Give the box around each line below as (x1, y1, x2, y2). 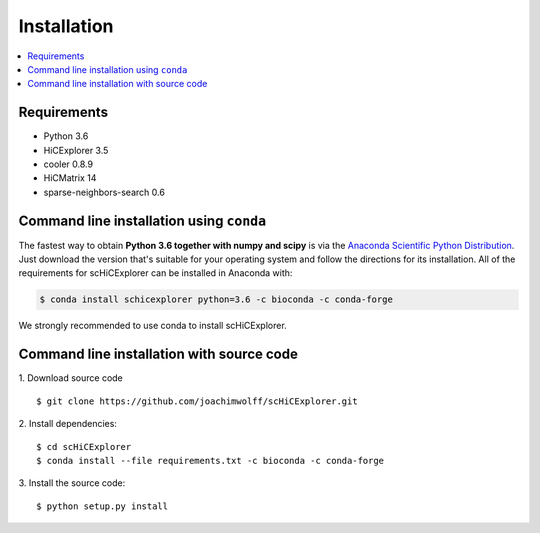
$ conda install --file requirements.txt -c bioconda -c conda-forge (36, 455, 385, 466)
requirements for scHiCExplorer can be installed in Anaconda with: (18, 267, 293, 279)
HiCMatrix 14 (43, 172, 97, 184)
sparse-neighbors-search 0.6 (43, 186, 165, 198)
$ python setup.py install (36, 500, 169, 512)
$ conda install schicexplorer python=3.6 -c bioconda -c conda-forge (39, 294, 394, 305)
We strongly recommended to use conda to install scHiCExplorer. (18, 320, 287, 332)
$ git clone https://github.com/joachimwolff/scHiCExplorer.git (36, 395, 359, 407)
